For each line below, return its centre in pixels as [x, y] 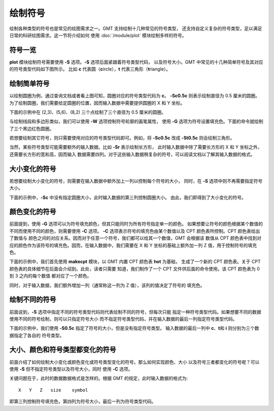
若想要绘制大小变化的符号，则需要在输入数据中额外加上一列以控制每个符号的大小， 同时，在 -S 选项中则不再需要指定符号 [136, 181]
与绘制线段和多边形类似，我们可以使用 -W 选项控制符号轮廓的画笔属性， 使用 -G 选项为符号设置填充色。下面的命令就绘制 [136, 121]
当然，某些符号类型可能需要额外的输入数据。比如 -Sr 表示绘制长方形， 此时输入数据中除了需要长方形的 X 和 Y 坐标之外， [136, 147]
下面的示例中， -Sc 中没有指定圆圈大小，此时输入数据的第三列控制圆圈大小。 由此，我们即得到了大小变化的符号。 [128, 197]
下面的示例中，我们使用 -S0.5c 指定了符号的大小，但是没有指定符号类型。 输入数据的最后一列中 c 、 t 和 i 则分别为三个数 [134, 328]
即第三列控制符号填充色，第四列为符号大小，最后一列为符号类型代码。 [83, 401]
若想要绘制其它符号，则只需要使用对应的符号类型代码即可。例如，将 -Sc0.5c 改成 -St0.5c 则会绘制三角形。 [122, 138]
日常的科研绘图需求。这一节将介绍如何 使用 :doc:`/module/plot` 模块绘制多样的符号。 [98, 35]
